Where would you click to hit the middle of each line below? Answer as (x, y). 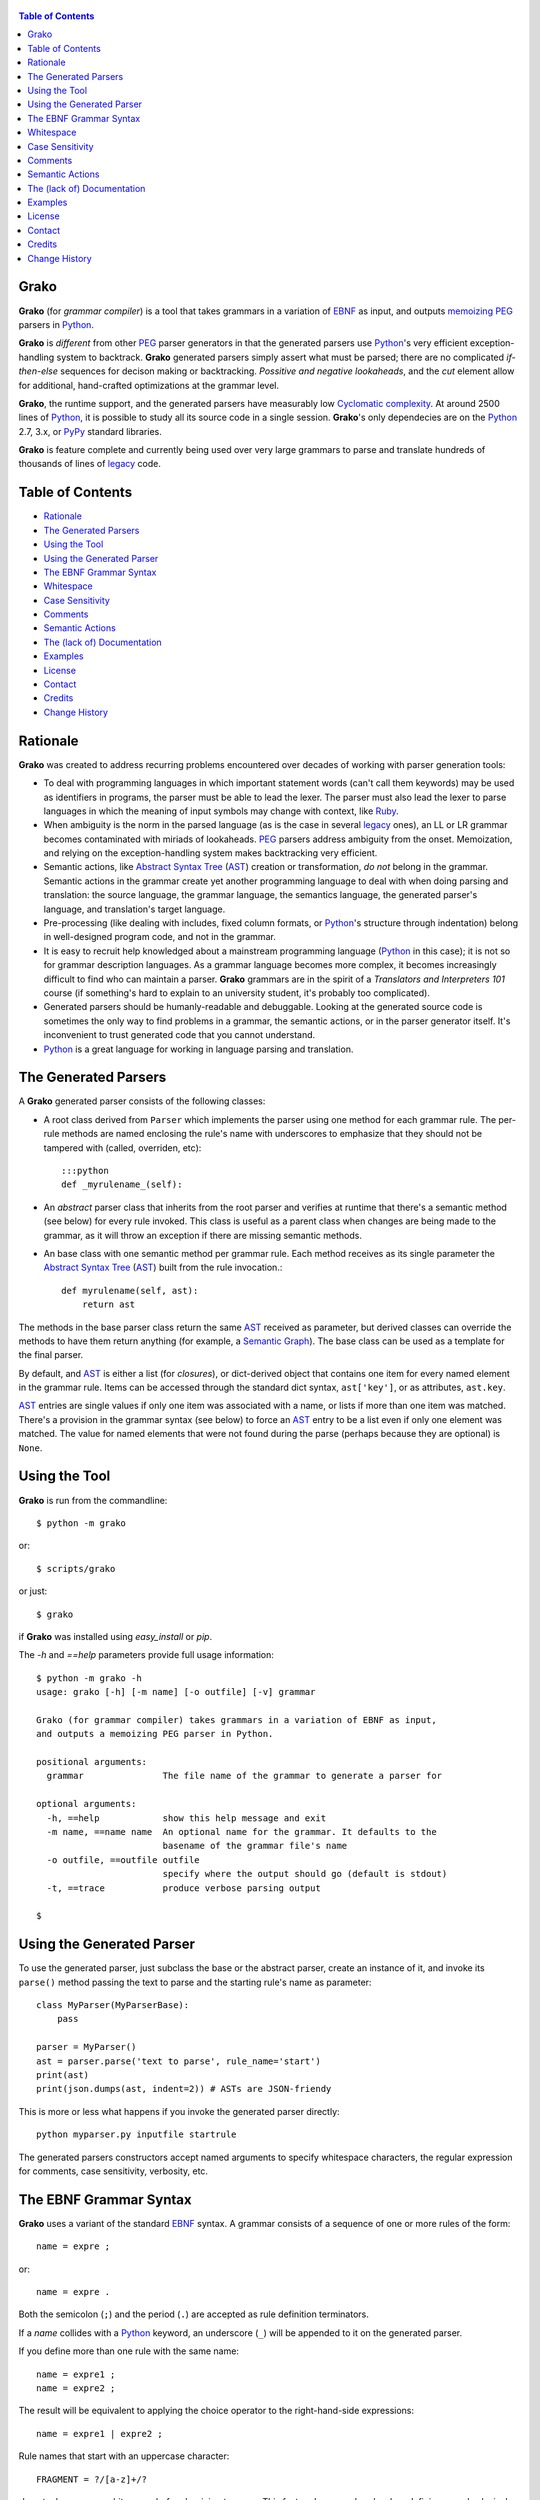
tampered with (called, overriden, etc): (122, 1147)
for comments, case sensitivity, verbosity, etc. (113, 2171)
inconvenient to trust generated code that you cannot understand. (179, 1035)
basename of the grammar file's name (255, 1846)
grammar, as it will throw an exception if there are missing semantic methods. (202, 1235)
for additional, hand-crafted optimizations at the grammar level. (149, 385)
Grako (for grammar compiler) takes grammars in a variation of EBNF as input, (236, 1719)
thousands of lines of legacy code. (90, 464)
